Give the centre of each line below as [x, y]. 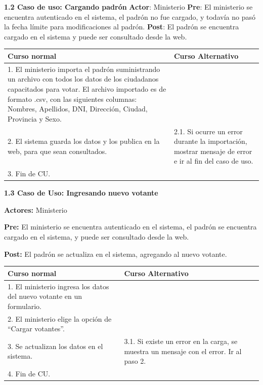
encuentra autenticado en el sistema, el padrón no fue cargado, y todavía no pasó [130, 16]
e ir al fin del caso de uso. [213, 161]
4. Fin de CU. [29, 374]
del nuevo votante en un [45, 296]
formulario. [25, 306]
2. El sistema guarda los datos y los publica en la [84, 141]
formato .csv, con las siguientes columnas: [72, 99]
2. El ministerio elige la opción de [60, 318]
